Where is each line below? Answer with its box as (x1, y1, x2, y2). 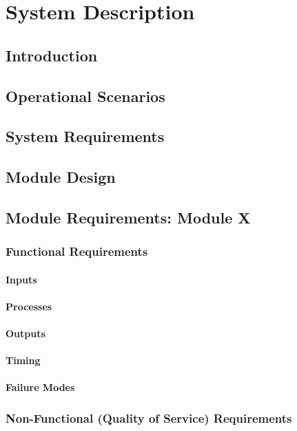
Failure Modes (6, 380, 75, 394)
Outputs (6, 326, 45, 341)
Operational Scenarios (6, 85, 165, 106)
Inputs (6, 272, 37, 286)
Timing (6, 353, 41, 368)
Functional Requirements (6, 243, 148, 260)
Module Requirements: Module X (6, 206, 251, 228)
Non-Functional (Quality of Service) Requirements (6, 409, 292, 426)
